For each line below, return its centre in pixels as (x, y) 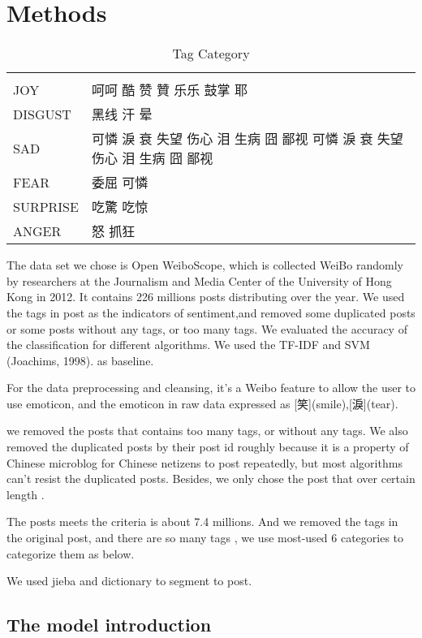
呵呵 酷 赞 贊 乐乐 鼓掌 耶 (169, 90)
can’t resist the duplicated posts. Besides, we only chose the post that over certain (211, 478)
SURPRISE (46, 206)
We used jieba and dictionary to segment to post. (129, 581)
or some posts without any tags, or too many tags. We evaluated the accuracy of (207, 328)
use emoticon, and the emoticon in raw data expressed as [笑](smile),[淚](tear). (202, 403)
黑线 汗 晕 (122, 114)
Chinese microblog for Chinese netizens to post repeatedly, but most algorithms (205, 462)
